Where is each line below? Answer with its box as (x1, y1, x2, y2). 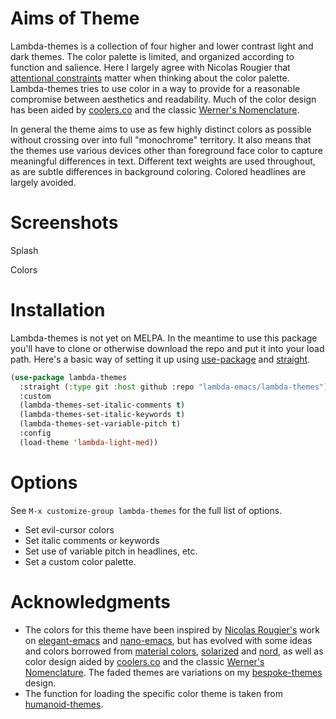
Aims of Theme (10, 7, 140, 30)
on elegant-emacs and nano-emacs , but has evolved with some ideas (24, 634, 313, 646)
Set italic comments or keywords (24, 534, 160, 546)
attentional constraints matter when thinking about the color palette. (10, 72, 290, 84)
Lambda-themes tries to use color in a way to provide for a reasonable (10, 82, 301, 94)
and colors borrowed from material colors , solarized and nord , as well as (24, 645, 324, 657)
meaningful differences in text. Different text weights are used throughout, (10, 155, 316, 167)
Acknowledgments (10, 590, 172, 613)
